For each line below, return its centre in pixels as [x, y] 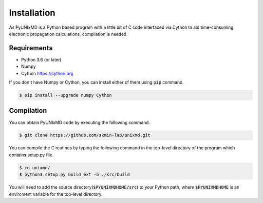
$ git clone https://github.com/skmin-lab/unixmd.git [85, 135]
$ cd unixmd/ [35, 168]
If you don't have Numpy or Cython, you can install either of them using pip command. [96, 82]
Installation [32, 13]
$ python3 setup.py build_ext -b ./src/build [75, 175]
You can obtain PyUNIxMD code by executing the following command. [80, 122]
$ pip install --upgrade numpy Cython [66, 95]
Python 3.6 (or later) [41, 60]
